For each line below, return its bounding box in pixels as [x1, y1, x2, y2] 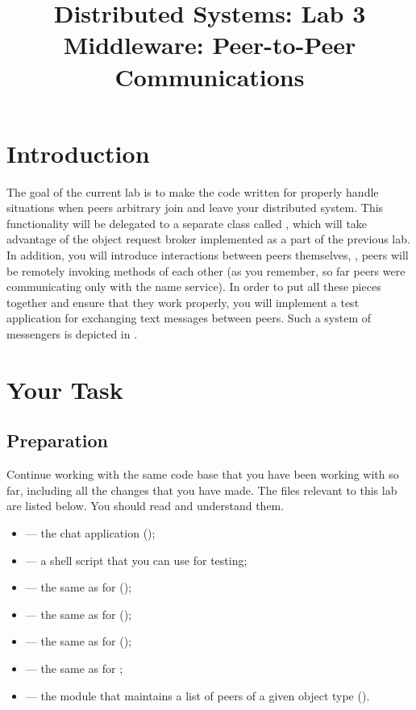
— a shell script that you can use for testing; [25, 551, 248, 568]
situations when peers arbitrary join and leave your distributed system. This [6, 199, 384, 216]
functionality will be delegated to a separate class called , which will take [6, 214, 368, 231]
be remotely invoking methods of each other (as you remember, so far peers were [6, 262, 406, 279]
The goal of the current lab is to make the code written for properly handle [6, 183, 379, 200]
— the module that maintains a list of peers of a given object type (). [25, 687, 370, 704]
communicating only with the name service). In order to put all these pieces [6, 278, 381, 295]
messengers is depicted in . [6, 326, 138, 343]
